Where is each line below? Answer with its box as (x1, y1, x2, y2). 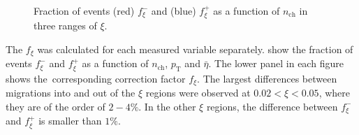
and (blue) (151, 3, 196, 17)
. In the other (138, 99, 196, 113)
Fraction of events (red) (34, 3, 135, 17)
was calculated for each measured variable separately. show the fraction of (37, 42, 353, 57)
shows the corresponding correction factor (6, 71, 186, 85)
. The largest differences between (197, 71, 337, 85)
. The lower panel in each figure (208, 56, 344, 71)
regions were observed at (145, 85, 251, 100)
